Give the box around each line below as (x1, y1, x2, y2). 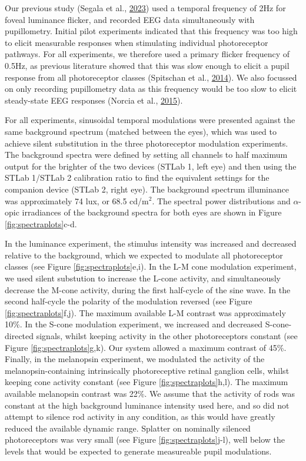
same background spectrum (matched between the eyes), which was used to (5, 125, 277, 137)
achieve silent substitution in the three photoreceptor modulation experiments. (5, 137, 288, 149)
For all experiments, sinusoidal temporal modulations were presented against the (5, 114, 295, 126)
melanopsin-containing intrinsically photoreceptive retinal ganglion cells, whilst (5, 364, 290, 376)
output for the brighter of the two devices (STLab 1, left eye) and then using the (5, 160, 297, 172)
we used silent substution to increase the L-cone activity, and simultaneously (5, 272, 281, 284)
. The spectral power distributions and (152, 194, 291, 207)
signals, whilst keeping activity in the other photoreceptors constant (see (36, 330, 298, 342)
